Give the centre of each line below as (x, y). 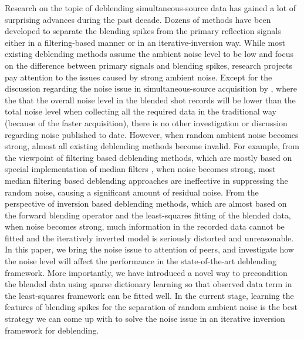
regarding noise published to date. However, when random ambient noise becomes (152, 134)
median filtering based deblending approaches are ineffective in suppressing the (146, 180)
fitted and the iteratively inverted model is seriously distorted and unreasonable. (149, 238)
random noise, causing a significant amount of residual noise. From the (132, 192)
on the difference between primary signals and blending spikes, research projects (148, 65)
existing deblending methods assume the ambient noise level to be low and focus (149, 54)
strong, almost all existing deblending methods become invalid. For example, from (152, 146)
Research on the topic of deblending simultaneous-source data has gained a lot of (151, 8)
